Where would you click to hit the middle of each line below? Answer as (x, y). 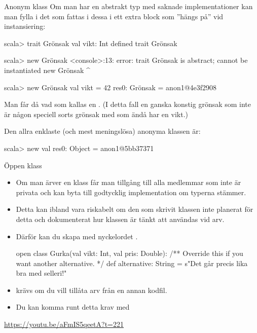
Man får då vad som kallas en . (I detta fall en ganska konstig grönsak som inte (128, 104)
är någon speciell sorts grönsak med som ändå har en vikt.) (96, 114)
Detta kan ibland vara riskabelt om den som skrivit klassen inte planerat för (135, 209)
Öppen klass (23, 165)
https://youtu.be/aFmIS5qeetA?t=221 (64, 324)
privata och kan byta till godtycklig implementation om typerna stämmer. (131, 192)
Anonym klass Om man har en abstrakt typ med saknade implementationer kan (128, 6)
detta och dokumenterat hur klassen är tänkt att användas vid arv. (120, 219)
